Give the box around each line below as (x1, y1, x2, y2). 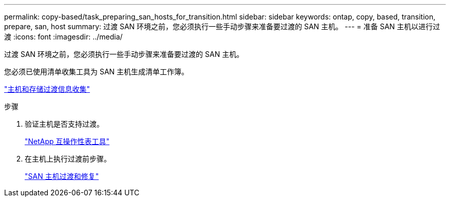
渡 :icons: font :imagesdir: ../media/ (4, 32, 123, 41)
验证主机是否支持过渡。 (25, 119, 104, 128)
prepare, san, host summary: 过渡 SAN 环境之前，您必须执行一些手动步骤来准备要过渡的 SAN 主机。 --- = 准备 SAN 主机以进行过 (4, 22, 440, 31)
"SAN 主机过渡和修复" (25, 172, 99, 180)
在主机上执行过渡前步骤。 (25, 154, 111, 163)
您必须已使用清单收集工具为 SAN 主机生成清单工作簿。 (4, 67, 189, 76)
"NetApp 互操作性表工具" (25, 137, 110, 146)
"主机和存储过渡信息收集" (4, 85, 90, 93)
